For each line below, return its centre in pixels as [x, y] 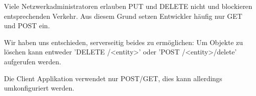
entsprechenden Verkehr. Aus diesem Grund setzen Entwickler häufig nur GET [123, 16]
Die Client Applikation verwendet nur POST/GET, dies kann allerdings [113, 78]
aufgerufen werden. [33, 61]
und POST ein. [27, 25]
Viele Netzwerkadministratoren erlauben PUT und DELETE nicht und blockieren [128, 6]
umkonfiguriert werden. [39, 88]
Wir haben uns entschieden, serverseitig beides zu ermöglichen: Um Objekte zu [124, 42]
